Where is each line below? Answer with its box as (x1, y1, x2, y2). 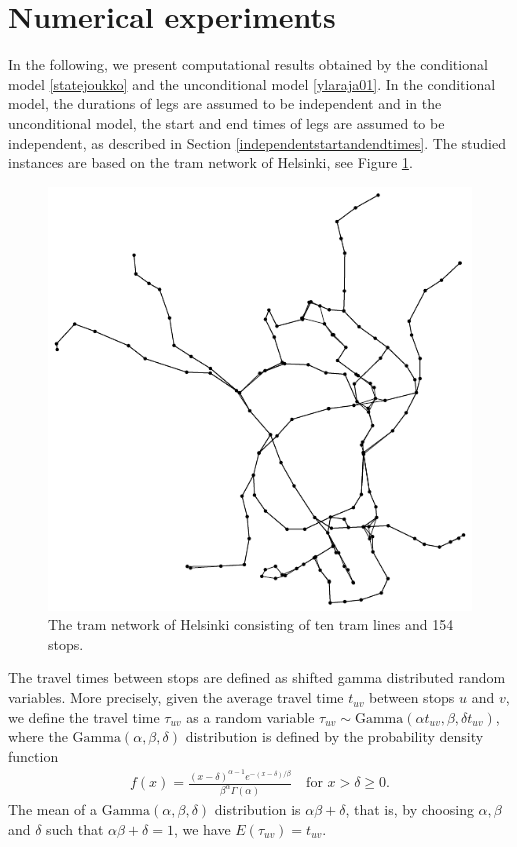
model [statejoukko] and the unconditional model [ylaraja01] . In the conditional (8, 73, 496, 94)
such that (46, 818, 104, 839)
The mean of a (8, 799, 98, 820)
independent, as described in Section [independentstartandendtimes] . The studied (8, 132, 506, 153)
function (8, 745, 59, 766)
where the (8, 726, 68, 747)
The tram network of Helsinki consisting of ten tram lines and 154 (48, 614, 454, 635)
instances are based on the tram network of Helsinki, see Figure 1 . (8, 152, 413, 173)
